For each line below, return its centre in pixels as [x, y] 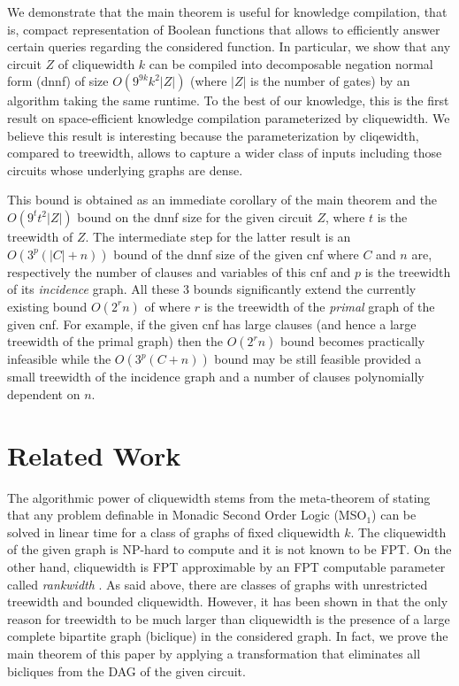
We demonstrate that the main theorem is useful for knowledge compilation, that [227, 12]
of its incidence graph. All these [93, 289]
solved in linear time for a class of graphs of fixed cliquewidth [174, 532]
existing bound [47, 306]
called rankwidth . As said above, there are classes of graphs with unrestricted [218, 584]
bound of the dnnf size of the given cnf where [236, 254]
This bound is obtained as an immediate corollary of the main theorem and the [222, 200]
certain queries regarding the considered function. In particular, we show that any [229, 46]
